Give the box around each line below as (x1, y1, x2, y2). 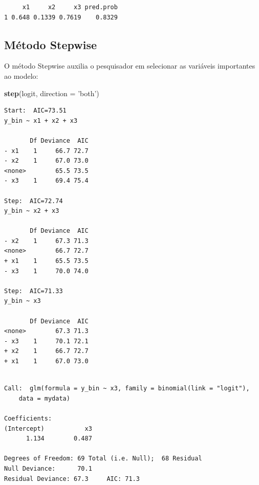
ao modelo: (4, 70, 38, 81)
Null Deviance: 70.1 (4, 465, 92, 472)
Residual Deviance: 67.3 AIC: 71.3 (4, 475, 140, 482)
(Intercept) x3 (4, 425, 92, 432)
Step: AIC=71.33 (4, 287, 63, 295)
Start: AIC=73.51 (4, 107, 67, 115)
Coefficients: (4, 414, 52, 422)
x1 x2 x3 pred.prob (22, 4, 118, 11)
